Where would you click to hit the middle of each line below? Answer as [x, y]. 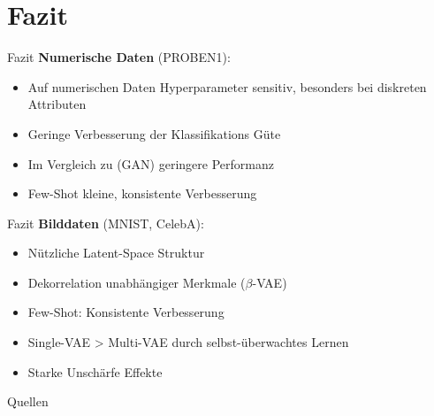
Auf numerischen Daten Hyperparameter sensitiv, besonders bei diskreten [227, 86]
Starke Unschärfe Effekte [95, 371]
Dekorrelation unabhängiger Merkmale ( [137, 282]
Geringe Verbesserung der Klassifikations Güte [154, 133]
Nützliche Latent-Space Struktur [116, 253]
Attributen [57, 104]
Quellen [28, 401]
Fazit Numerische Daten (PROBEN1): [119, 57]
